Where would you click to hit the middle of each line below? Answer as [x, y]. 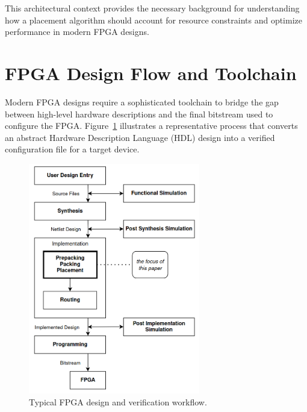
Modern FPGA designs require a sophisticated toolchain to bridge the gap [142, 101]
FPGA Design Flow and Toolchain [151, 73]
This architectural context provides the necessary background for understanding [152, 8]
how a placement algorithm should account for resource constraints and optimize [153, 20]
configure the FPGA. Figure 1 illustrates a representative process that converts [151, 126]
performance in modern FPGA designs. [77, 32]
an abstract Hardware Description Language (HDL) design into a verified [140, 137]
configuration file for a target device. [72, 149]
